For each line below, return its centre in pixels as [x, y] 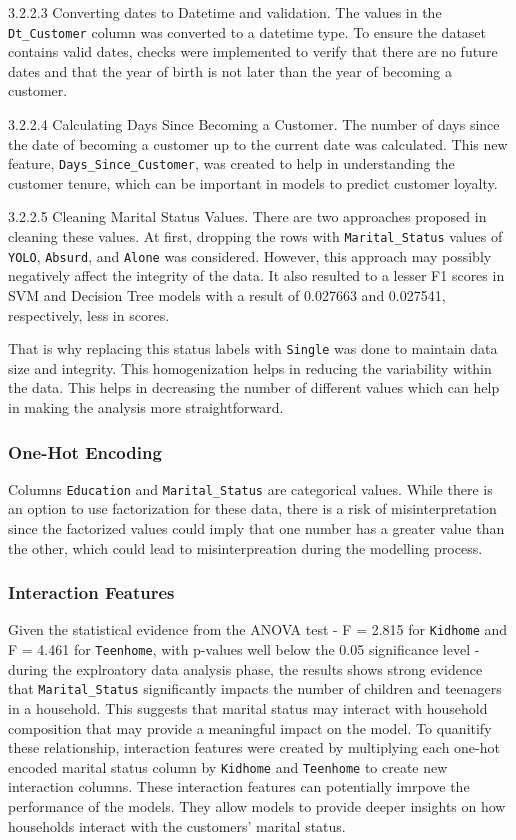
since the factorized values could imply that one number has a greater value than [256, 528]
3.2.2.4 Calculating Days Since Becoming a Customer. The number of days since [254, 124]
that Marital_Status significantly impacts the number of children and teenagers [255, 688]
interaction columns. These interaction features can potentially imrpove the [239, 786]
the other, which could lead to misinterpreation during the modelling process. [245, 547]
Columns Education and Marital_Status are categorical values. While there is [250, 488]
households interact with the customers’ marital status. [177, 825]
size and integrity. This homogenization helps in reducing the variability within [250, 367]
